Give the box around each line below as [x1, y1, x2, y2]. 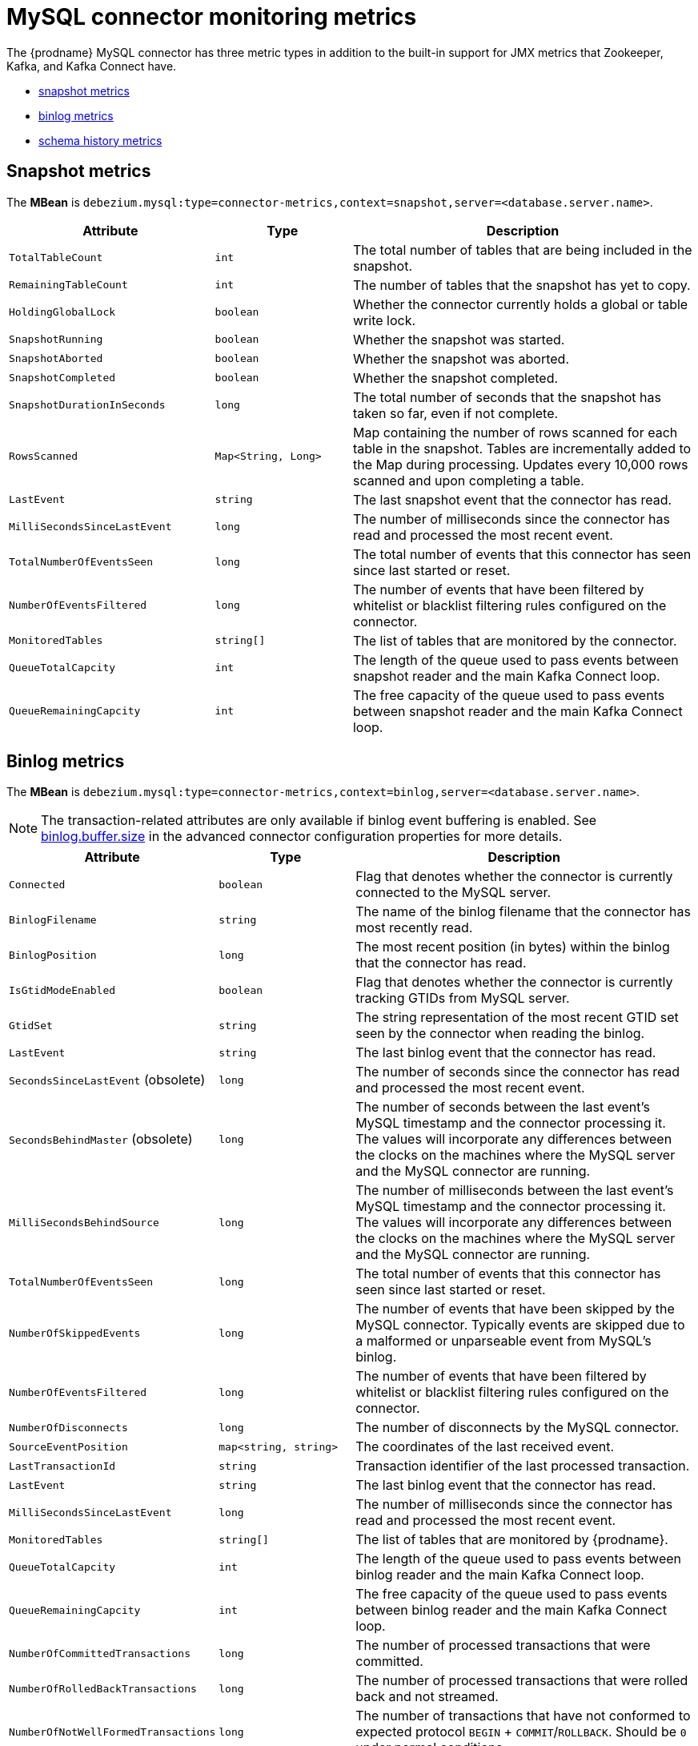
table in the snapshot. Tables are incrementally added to [352, 440, 692, 457]
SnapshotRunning [9, 333, 103, 346]
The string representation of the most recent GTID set [355, 1009, 679, 1026]
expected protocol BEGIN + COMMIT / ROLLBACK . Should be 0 [355, 1724, 687, 1740]
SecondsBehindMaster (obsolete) [9, 1131, 193, 1148]
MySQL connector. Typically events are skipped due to [355, 1317, 685, 1334]
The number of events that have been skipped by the [355, 1301, 675, 1318]
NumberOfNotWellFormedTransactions [9, 1725, 216, 1738]
